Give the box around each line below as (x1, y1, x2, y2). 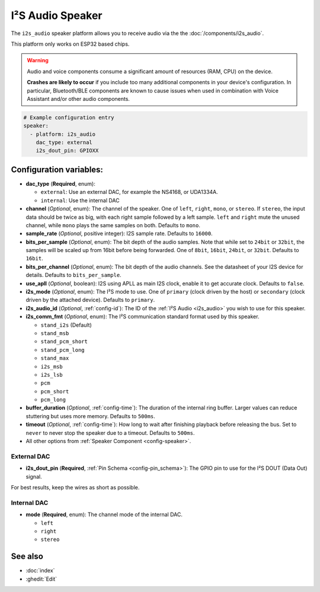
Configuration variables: (11, 164, 104, 174)
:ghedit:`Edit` (25, 575, 57, 583)
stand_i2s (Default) (40, 321, 92, 329)
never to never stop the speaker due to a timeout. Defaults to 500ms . (25, 429, 195, 436)
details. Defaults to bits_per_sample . (25, 272, 121, 279)
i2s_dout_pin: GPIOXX (36, 147, 99, 154)
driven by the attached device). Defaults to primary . (25, 297, 155, 304)
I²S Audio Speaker (11, 9, 103, 22)
